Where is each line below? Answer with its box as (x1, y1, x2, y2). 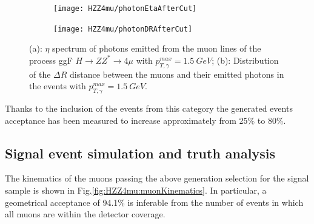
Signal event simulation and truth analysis (5, 143, 275, 162)
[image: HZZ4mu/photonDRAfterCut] (53, 24, 193, 33)
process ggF (29, 53, 73, 66)
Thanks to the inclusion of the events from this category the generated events (5, 102, 293, 115)
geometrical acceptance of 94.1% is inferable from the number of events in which (5, 195, 304, 208)
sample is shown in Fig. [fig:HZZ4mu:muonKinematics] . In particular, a (5, 184, 267, 197)
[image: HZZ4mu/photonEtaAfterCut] (53, 4, 197, 13)
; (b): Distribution (212, 53, 279, 66)
